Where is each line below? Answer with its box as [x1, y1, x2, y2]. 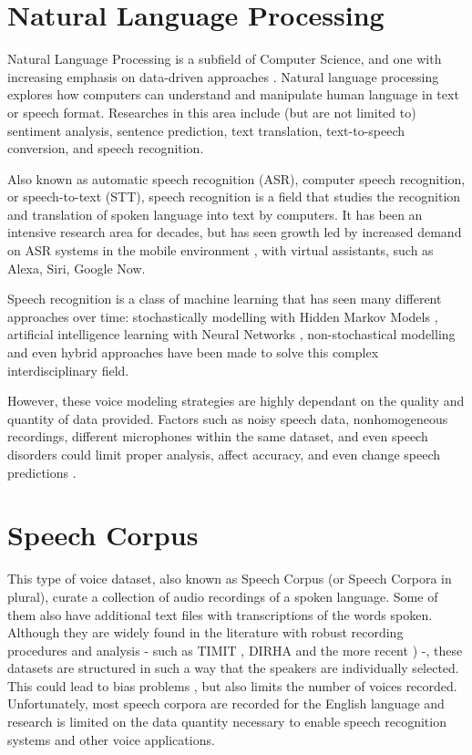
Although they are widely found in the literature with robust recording [7, 623, 404, 642]
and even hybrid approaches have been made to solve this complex [7, 343, 379, 362]
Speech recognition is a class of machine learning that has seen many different [7, 289, 442, 308]
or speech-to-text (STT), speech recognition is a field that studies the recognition [7, 187, 461, 206]
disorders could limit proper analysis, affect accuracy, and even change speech [7, 445, 441, 463]
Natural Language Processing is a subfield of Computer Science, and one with [7, 49, 442, 68]
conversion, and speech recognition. [7, 139, 204, 158]
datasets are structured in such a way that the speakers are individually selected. [7, 658, 459, 677]
